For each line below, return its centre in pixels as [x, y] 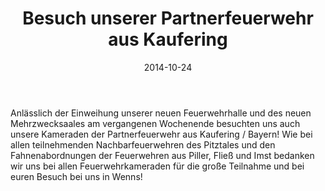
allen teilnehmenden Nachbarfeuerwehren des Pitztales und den [143, 144]
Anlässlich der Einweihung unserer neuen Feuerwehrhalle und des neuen [161, 113]
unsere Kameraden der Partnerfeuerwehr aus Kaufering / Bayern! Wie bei [161, 134]
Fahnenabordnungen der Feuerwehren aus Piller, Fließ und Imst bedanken [162, 155]
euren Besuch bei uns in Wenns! [76, 176]
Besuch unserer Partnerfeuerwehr [168, 18]
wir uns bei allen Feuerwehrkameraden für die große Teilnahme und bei [157, 166]
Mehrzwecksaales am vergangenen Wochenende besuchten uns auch [155, 123]
